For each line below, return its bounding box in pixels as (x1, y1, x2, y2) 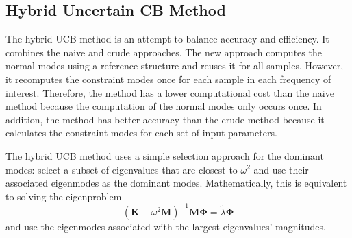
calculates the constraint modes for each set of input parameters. (5, 126, 277, 140)
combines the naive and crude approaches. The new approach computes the (5, 45, 322, 59)
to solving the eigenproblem (5, 189, 122, 203)
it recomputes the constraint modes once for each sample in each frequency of (5, 71, 331, 86)
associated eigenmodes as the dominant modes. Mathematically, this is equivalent (5, 176, 347, 190)
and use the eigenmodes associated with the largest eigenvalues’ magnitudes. (5, 219, 326, 233)
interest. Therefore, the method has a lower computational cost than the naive (5, 85, 334, 99)
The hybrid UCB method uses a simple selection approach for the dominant (5, 148, 324, 163)
